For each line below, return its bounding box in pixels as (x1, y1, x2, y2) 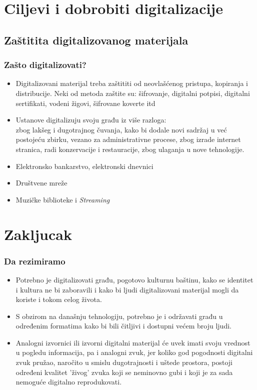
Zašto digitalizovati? (4, 58, 86, 71)
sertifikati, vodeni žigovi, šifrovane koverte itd (15, 97, 155, 108)
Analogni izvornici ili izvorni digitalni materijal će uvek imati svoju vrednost (15, 337, 250, 347)
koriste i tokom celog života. (15, 294, 102, 304)
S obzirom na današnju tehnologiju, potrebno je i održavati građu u (15, 310, 223, 321)
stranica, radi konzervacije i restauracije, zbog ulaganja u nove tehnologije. (15, 143, 244, 154)
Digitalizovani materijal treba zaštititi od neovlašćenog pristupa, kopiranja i (15, 78, 248, 88)
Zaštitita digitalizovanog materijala (4, 32, 188, 47)
